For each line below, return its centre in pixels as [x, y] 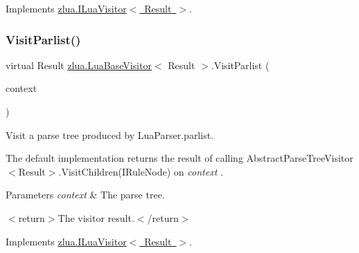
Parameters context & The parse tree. [85, 195]
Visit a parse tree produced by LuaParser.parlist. [110, 134]
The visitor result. [96, 217]
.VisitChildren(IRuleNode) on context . [141, 171]
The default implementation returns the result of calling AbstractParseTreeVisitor [179, 158]
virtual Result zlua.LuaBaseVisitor [79, 65]
